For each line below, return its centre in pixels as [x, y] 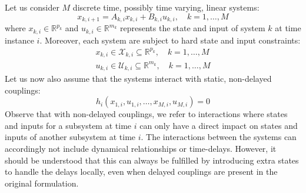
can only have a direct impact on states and [219, 125]
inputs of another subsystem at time [70, 137]
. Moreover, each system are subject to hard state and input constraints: [170, 40]
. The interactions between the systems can [219, 137]
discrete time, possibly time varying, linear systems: [166, 7]
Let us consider [32, 7]
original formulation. [42, 183]
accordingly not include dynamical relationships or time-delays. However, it [141, 149]
